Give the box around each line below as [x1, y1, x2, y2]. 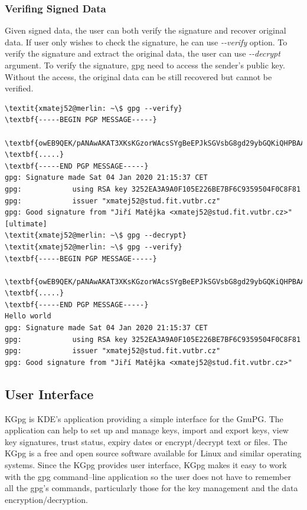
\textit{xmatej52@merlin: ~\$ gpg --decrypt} [5, 231, 187, 240]
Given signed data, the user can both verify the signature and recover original [5, 24, 286, 37]
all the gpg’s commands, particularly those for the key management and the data [5, 482, 298, 494]
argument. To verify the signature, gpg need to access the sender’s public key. [5, 59, 285, 71]
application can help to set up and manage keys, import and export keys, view [5, 424, 289, 436]
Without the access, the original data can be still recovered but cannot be [5, 70, 272, 83]
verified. [5, 82, 34, 94]
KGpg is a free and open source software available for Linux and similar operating [5, 447, 302, 459]
